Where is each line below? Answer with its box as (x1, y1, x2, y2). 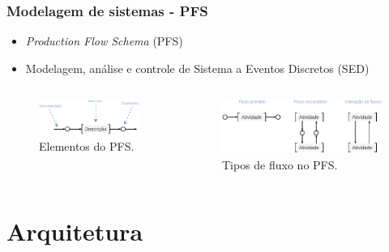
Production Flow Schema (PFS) (25, 32, 183, 49)
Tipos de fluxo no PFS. (221, 156, 338, 173)
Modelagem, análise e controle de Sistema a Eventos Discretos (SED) (25, 59, 370, 76)
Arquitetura (6, 215, 143, 248)
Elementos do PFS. (39, 138, 135, 155)
